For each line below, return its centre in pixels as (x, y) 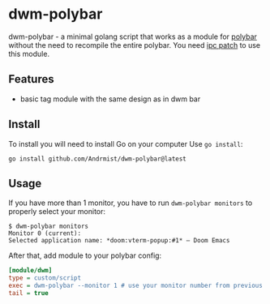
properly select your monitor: (57, 212)
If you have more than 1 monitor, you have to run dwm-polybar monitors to (131, 203)
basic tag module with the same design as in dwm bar (110, 99)
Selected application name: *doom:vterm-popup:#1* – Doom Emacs (119, 241)
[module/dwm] (30, 271)
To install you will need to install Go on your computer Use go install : (126, 143)
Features (31, 79)
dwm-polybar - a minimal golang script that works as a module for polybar (133, 36)
